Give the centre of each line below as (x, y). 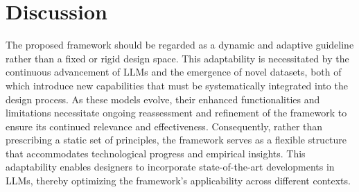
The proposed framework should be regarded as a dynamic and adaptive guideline (180, 45)
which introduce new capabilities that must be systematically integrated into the (177, 85)
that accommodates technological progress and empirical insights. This (156, 153)
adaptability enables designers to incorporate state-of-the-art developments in (170, 167)
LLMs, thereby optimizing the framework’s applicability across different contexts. (178, 181)
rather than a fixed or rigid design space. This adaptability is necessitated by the (177, 58)
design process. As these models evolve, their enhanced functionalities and (163, 99)
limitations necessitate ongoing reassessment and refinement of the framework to (176, 113)
